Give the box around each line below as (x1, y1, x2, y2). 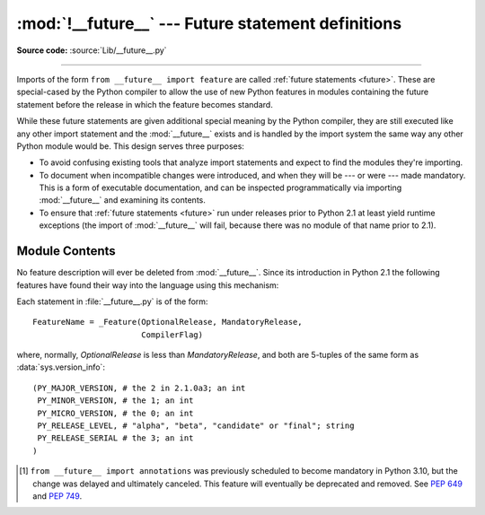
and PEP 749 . (32, 491, 83, 502)
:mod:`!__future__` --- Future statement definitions (16, 13, 402, 33)
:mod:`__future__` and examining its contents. (39, 195, 207, 205)
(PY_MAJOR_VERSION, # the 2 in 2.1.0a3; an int (32, 382, 246, 393)
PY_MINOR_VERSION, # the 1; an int (37, 396, 194, 406)
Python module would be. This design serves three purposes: (16, 140, 244, 152)
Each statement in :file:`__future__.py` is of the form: (16, 296, 208, 307)
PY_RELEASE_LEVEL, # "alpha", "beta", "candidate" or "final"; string (37, 421, 355, 431)
